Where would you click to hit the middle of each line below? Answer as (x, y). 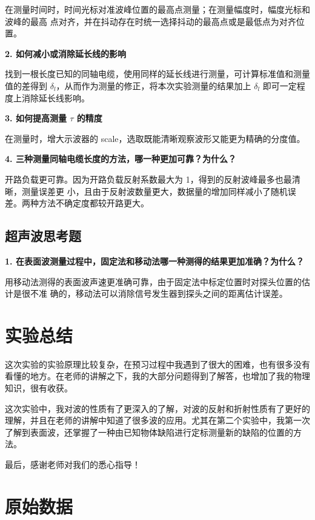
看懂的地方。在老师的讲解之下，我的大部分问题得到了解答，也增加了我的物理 (157, 376)
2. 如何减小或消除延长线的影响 (65, 53)
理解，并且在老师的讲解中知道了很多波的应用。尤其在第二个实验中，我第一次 (157, 420)
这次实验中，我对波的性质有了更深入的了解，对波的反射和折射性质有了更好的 (157, 408)
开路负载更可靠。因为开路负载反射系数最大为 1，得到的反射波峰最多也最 (148, 179)
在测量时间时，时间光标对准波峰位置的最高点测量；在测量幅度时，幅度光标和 (157, 9)
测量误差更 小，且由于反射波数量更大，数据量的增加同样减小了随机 (154, 191)
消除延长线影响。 (55, 97)
